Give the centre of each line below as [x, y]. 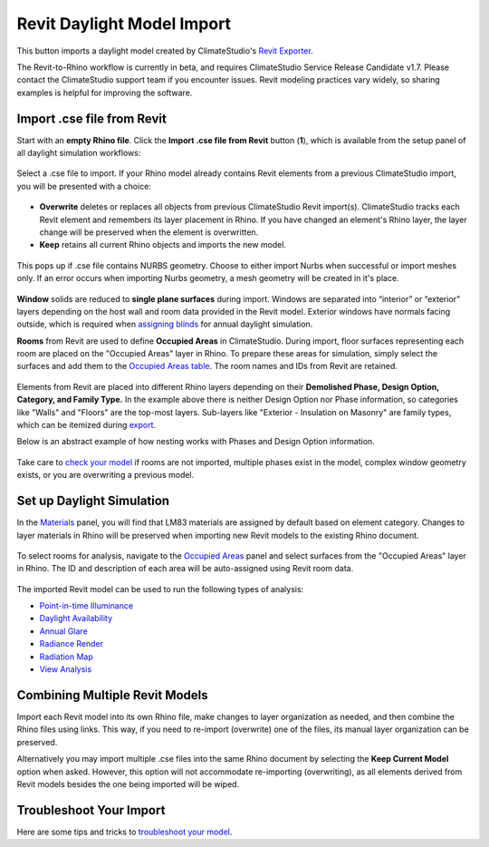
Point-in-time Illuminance [86, 606]
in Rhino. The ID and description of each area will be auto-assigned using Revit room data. [185, 569]
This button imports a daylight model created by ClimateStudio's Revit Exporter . [165, 51]
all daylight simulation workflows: [79, 153]
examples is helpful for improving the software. [105, 92]
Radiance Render [72, 644]
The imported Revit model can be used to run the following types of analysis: [160, 589]
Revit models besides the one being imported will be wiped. [128, 784]
